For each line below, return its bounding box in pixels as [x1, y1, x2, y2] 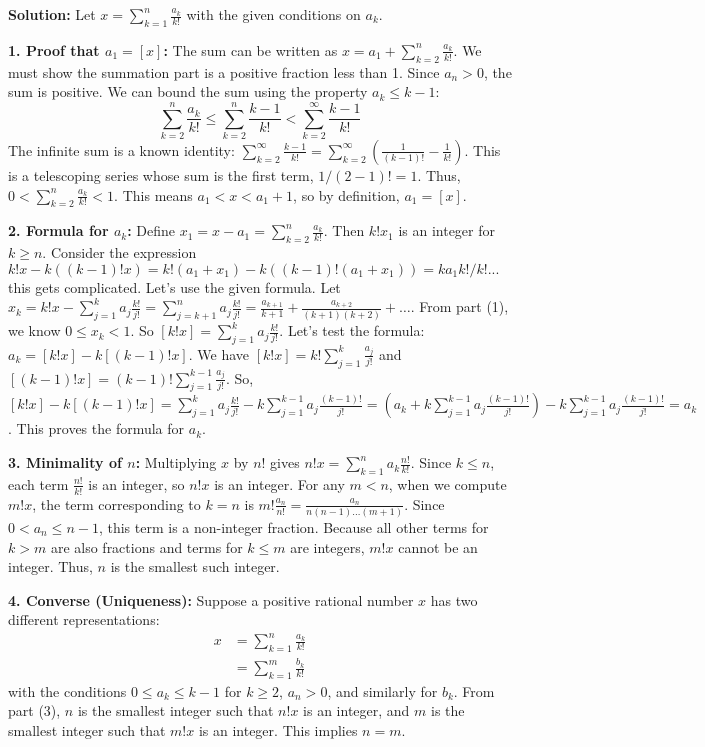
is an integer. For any [214, 473, 345, 494]
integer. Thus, [8, 556, 93, 577]
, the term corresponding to [32, 493, 201, 514]
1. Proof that [8, 39, 100, 60]
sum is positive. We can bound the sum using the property [8, 81, 368, 102]
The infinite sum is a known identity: [8, 139, 235, 160]
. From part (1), [410, 296, 509, 317]
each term [8, 473, 69, 494]
